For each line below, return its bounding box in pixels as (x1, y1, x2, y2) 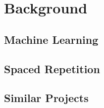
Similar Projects (4, 90, 89, 106)
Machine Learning (4, 31, 99, 47)
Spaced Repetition (4, 61, 100, 76)
